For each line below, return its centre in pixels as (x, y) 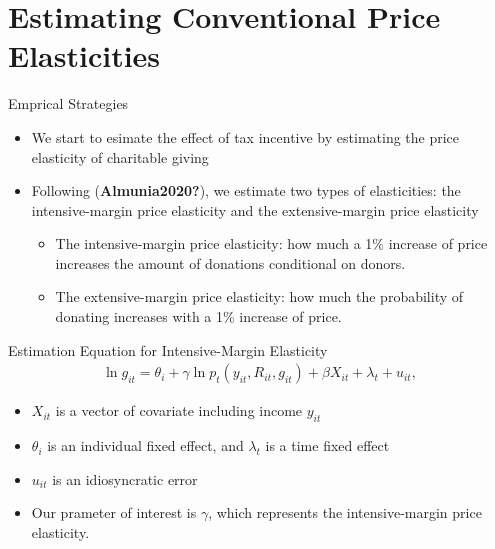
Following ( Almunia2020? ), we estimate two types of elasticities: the (246, 190)
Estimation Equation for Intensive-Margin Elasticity (168, 349)
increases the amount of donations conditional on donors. (230, 262)
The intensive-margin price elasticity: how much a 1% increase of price (271, 243)
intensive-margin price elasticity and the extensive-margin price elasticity (255, 209)
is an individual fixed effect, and (145, 445)
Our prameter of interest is (114, 512)
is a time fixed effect (327, 445)
